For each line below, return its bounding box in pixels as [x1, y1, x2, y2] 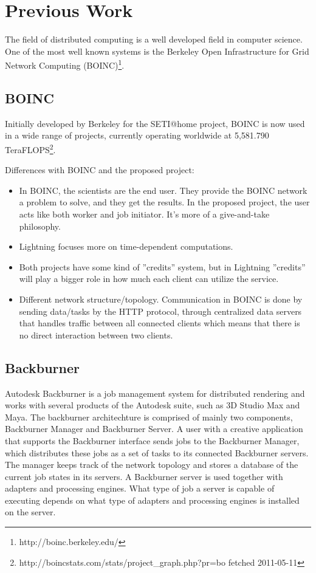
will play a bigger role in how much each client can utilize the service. [19, 272, 279, 285]
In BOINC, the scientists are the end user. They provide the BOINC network [19, 184, 307, 196]
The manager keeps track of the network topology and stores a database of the [5, 458, 298, 471]
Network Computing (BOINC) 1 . [5, 57, 125, 71]
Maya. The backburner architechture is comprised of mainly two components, [5, 410, 293, 423]
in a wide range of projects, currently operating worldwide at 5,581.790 [5, 129, 269, 142]
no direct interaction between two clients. [19, 328, 173, 341]
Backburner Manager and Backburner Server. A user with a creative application [5, 422, 303, 435]
